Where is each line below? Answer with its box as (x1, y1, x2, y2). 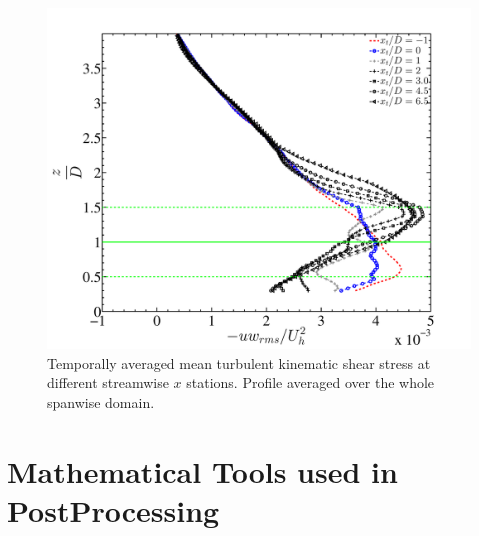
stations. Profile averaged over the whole (186, 372, 435, 393)
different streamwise (47, 372, 169, 393)
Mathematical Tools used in (7, 450, 398, 491)
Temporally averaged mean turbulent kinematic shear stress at (47, 352, 431, 373)
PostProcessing (7, 489, 220, 530)
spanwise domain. (47, 391, 155, 412)
